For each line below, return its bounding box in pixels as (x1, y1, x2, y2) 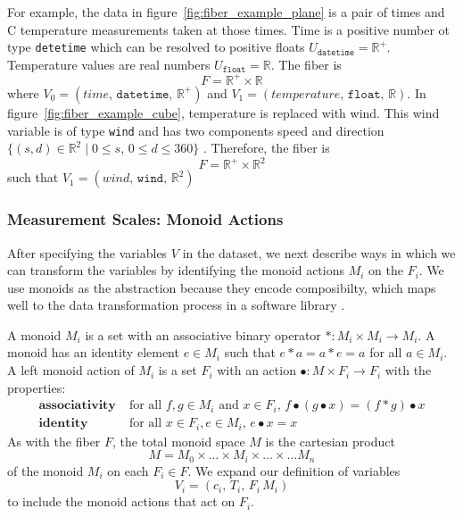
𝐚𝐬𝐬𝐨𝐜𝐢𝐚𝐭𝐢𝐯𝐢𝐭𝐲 (38, 399, 116, 413)
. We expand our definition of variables (187, 461, 401, 479)
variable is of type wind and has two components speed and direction (7, 121, 384, 139)
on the (368, 261, 403, 279)
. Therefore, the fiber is (203, 138, 330, 157)
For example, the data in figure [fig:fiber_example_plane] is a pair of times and (7, 3, 445, 21)
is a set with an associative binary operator (85, 325, 321, 344)
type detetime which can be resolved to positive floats (7, 38, 305, 56)
